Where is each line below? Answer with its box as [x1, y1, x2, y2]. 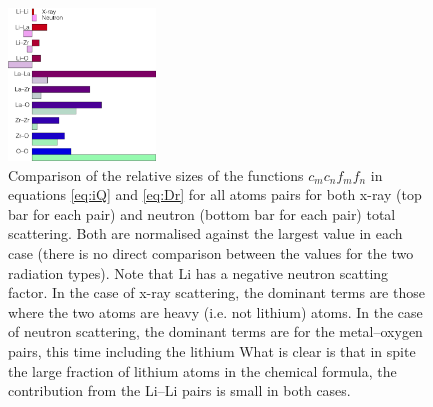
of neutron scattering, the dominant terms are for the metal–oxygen [8, 321, 423, 342]
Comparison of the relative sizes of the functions [8, 164, 304, 185]
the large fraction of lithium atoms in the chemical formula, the [8, 360, 397, 381]
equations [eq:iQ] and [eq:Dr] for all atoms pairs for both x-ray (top [8, 184, 422, 205]
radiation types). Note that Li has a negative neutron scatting [8, 262, 389, 283]
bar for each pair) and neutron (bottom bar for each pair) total [8, 203, 396, 224]
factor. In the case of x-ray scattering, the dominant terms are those [8, 282, 425, 303]
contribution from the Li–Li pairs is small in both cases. [8, 380, 351, 401]
